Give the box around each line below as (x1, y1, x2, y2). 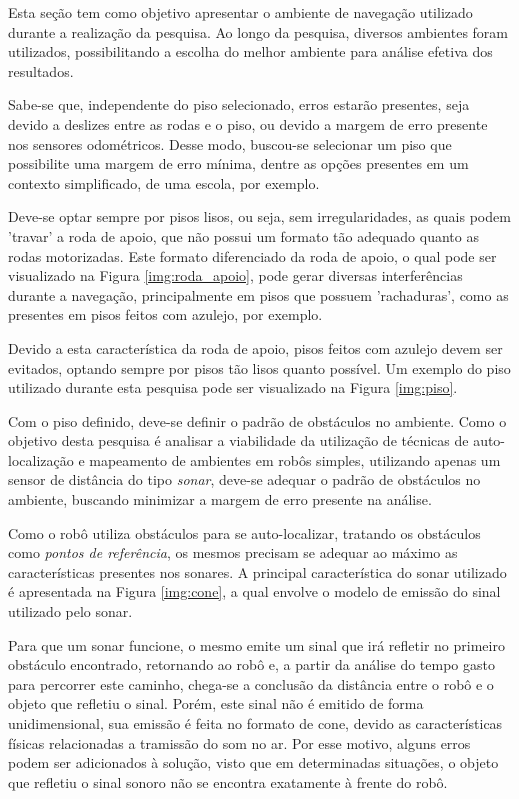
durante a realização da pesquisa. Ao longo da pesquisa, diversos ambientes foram (8, 21, 509, 42)
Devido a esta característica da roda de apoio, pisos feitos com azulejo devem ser (8, 337, 503, 358)
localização (8, 449, 74, 470)
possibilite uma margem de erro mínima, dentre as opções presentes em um (8, 153, 469, 174)
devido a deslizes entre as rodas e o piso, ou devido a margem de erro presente (8, 113, 488, 134)
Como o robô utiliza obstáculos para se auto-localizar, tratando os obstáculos (8, 522, 481, 543)
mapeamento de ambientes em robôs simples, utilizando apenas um (89, 449, 501, 470)
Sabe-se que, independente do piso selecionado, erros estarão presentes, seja (8, 94, 470, 115)
